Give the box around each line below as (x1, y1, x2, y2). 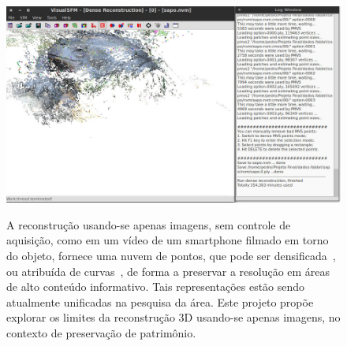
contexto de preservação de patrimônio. (6, 324, 196, 340)
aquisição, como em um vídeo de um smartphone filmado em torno (6, 232, 329, 248)
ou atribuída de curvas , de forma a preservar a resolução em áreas (6, 262, 330, 279)
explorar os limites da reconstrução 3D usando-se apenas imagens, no (6, 309, 341, 326)
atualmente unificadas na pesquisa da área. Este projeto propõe (6, 293, 314, 310)
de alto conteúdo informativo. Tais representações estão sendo (6, 278, 305, 295)
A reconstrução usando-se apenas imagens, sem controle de (6, 216, 291, 233)
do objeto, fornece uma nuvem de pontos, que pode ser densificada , (6, 247, 336, 263)
